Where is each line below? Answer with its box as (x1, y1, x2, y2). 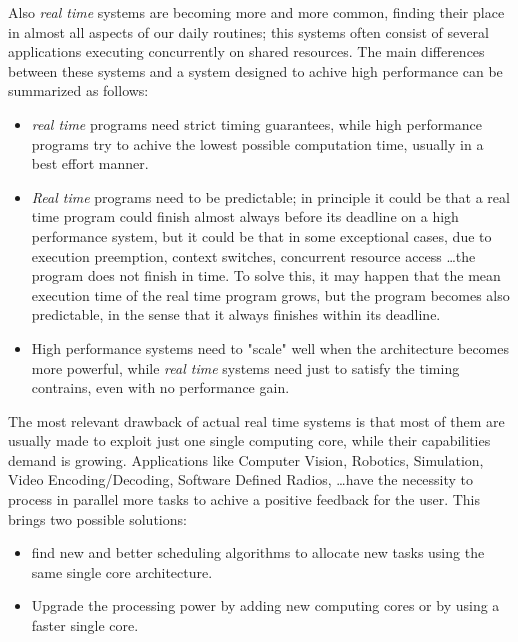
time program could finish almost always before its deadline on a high (31, 206, 459, 227)
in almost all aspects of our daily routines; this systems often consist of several (8, 21, 489, 42)
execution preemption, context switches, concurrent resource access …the (31, 245, 476, 266)
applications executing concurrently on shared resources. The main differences (8, 41, 485, 62)
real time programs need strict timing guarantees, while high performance (31, 113, 483, 134)
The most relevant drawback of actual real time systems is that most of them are (8, 410, 505, 431)
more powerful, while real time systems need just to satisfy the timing (31, 357, 460, 378)
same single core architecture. (31, 561, 213, 582)
